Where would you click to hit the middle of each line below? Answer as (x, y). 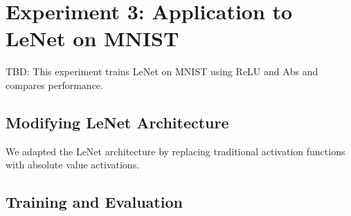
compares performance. (54, 85)
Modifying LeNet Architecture (117, 122)
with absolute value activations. (73, 165)
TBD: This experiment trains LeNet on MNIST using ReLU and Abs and (162, 71)
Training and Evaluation (94, 202)
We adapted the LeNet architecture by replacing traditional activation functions (175, 151)
